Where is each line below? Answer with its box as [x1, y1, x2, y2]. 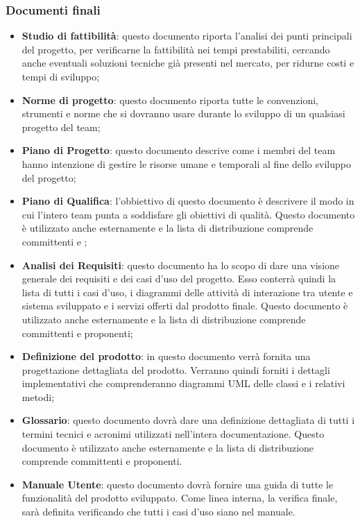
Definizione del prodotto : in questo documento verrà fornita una [22, 349, 311, 364]
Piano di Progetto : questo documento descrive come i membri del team [22, 143, 336, 157]
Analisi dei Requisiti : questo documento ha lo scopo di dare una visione [22, 257, 340, 272]
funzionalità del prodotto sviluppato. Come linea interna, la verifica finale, [22, 490, 338, 505]
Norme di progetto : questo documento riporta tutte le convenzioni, [22, 92, 318, 107]
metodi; [22, 389, 55, 404]
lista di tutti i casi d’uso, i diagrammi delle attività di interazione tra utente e [22, 284, 353, 299]
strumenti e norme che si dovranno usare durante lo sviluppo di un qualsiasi [22, 106, 345, 121]
